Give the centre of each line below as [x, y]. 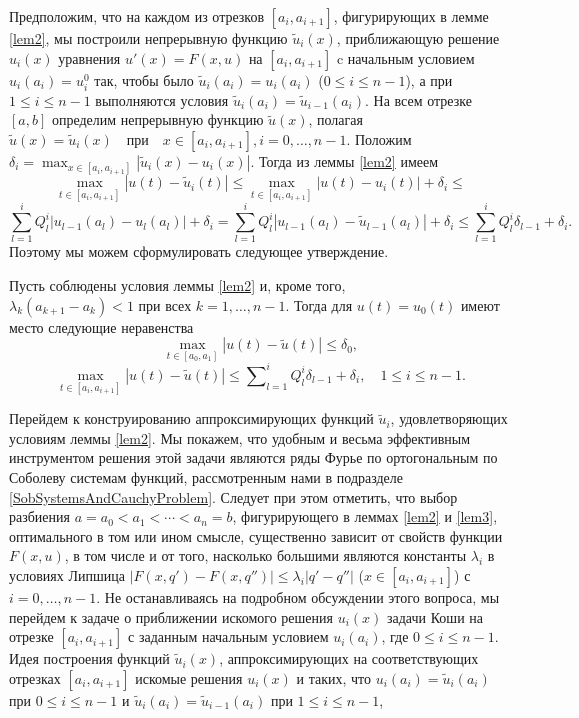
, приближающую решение [418, 38]
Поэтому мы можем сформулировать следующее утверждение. [199, 251]
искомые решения [189, 677]
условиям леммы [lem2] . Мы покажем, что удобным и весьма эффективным [240, 437]
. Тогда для [319, 304]
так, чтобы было [144, 79]
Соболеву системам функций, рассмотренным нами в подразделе [206, 476]
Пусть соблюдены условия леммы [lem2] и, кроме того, [177, 285]
